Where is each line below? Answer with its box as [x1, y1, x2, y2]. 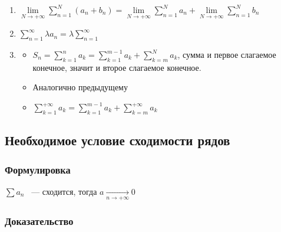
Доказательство [5, 214, 74, 228]
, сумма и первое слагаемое [177, 48, 276, 61]
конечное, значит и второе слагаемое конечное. [32, 61, 201, 73]
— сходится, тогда [31, 185, 97, 197]
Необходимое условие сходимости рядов [5, 131, 230, 149]
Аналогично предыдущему [32, 81, 128, 93]
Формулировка [5, 162, 71, 177]
